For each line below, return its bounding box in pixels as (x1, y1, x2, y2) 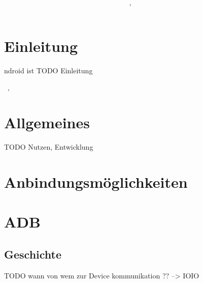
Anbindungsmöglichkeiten (4, 171, 188, 192)
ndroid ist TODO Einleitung (4, 65, 93, 75)
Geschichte (4, 246, 62, 262)
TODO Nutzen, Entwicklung (4, 141, 93, 152)
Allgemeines (4, 112, 90, 133)
